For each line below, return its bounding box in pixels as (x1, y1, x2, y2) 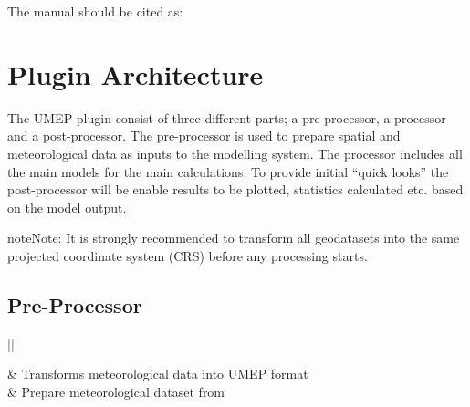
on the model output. (7, 197, 127, 216)
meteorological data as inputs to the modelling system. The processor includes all (7, 143, 463, 162)
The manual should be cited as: (7, 2, 183, 20)
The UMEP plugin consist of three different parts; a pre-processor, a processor (7, 108, 446, 127)
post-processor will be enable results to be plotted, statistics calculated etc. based (7, 180, 464, 199)
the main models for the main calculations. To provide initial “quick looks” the (7, 162, 449, 181)
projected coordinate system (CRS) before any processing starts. (7, 245, 368, 265)
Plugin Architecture (7, 55, 264, 92)
